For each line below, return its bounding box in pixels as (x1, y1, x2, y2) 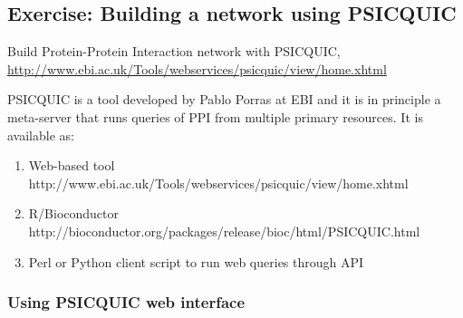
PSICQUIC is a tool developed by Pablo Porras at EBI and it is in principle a (7, 90, 441, 109)
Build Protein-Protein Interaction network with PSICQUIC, (7, 42, 341, 61)
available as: (7, 125, 74, 144)
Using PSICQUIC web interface (7, 291, 246, 313)
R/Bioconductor (28, 204, 120, 223)
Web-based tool (28, 156, 115, 175)
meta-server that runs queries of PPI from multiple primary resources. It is (7, 107, 423, 126)
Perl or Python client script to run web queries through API (28, 252, 364, 271)
